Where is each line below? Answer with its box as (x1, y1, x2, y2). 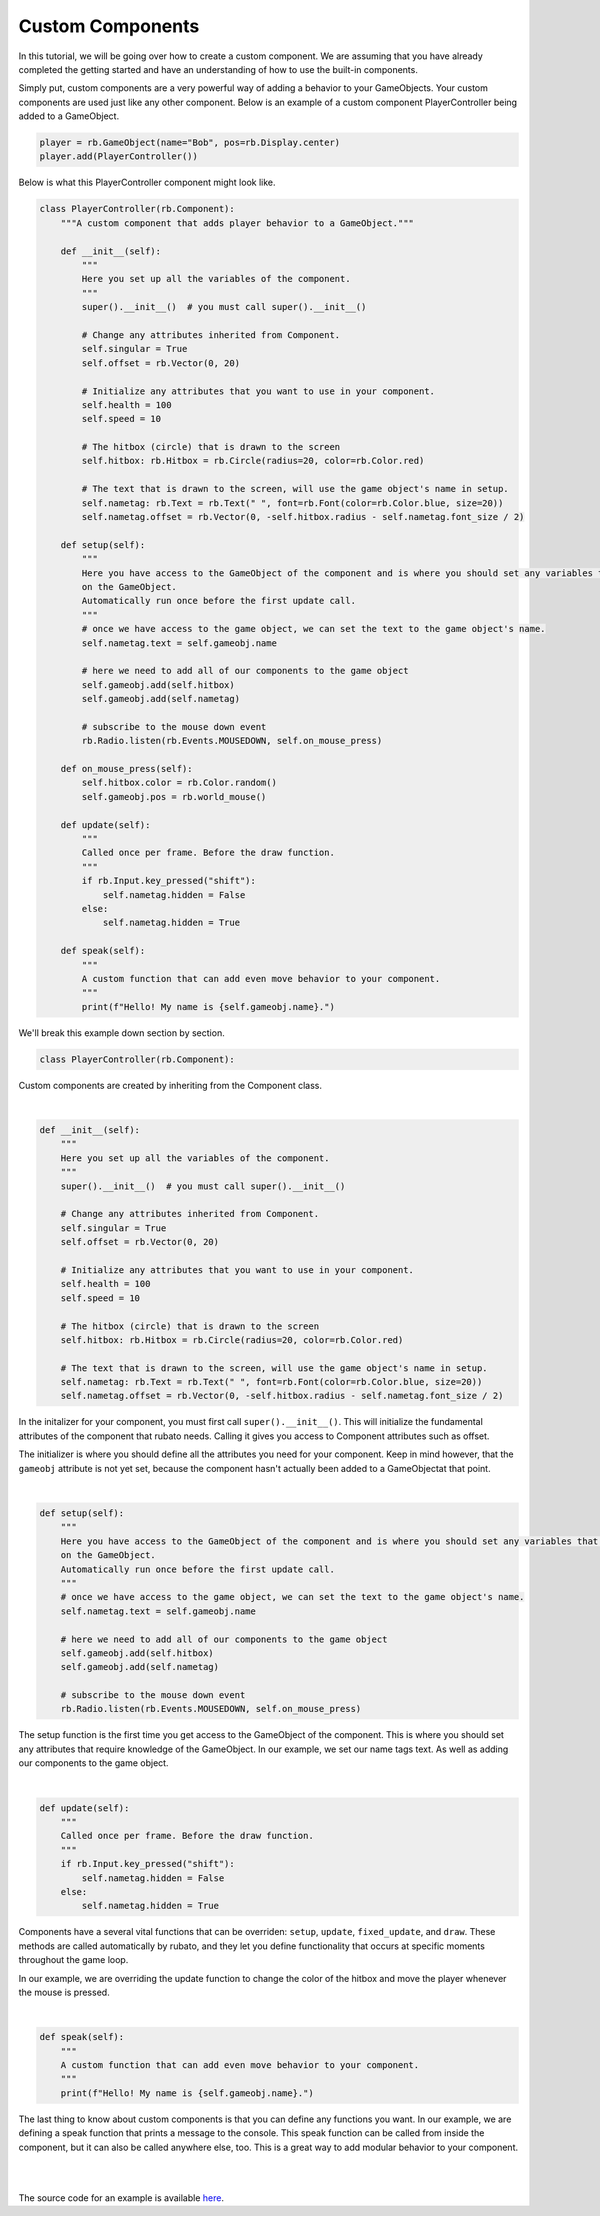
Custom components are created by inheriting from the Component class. (18, 1079, 323, 1091)
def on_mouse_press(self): (60, 763, 194, 775)
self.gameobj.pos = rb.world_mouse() (81, 791, 267, 802)
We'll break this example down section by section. (18, 1026, 225, 1039)
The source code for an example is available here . (18, 2191, 225, 2204)
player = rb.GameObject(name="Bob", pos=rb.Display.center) (39, 137, 341, 149)
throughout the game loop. (18, 1954, 129, 1966)
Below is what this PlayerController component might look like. (18, 176, 276, 189)
